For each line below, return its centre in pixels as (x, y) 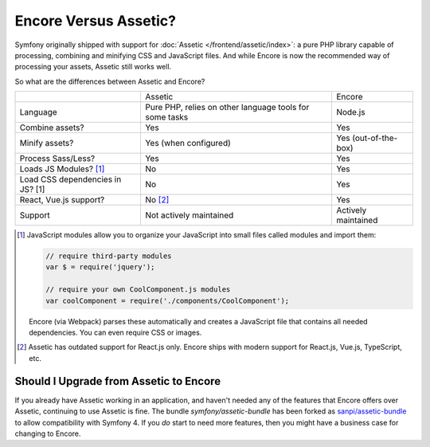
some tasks (166, 117)
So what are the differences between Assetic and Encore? (110, 81)
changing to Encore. (48, 433)
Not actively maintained (189, 215)
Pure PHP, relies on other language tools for (227, 108)
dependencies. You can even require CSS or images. (115, 333)
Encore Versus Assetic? (96, 21)
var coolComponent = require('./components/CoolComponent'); (167, 300)
